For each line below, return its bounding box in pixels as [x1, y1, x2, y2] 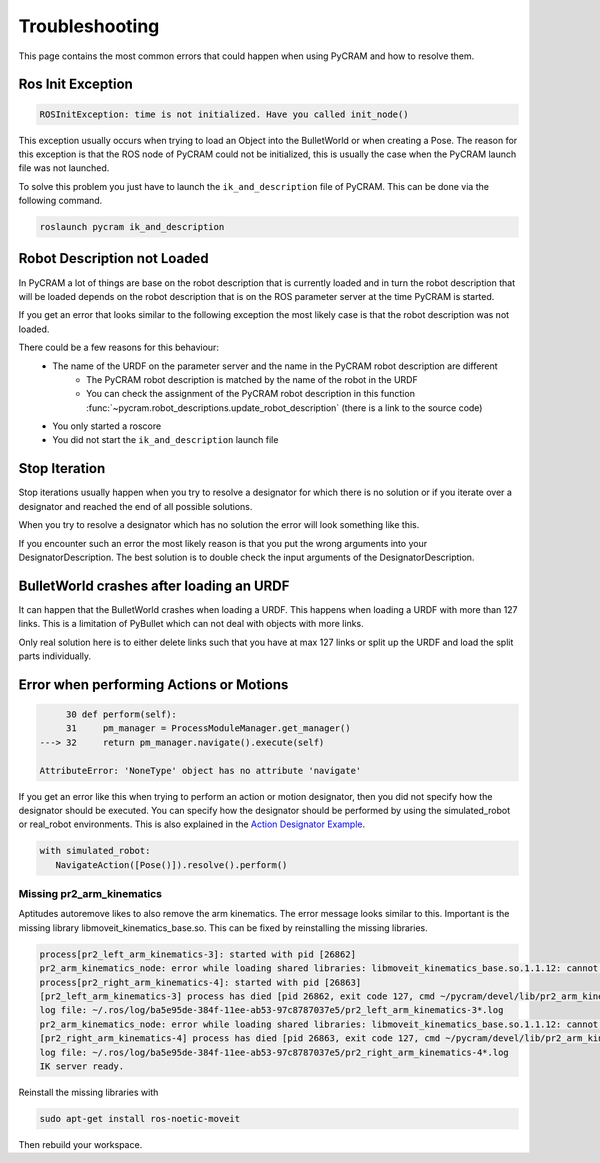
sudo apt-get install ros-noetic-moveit [39, 1113, 240, 1124]
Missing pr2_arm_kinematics [18, 887, 162, 901]
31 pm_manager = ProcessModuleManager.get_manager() [65, 723, 351, 734]
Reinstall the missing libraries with [18, 1086, 159, 1098]
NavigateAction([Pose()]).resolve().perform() [55, 859, 288, 870]
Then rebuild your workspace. [18, 1138, 143, 1150]
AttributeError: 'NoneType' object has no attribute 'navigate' [39, 765, 362, 776]
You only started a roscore [52, 420, 162, 432]
